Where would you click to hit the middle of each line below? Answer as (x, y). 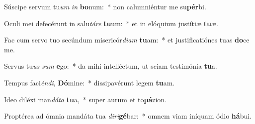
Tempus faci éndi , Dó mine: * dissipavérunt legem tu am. (89, 82)
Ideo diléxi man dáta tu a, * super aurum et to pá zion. (85, 99)
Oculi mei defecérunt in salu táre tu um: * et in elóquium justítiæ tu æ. (111, 23)
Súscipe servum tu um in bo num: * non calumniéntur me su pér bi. (105, 6)
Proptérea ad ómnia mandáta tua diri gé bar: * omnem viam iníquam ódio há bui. (128, 116)
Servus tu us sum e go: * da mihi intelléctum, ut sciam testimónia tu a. (111, 66)
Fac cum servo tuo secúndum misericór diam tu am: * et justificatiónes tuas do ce (127, 40)
